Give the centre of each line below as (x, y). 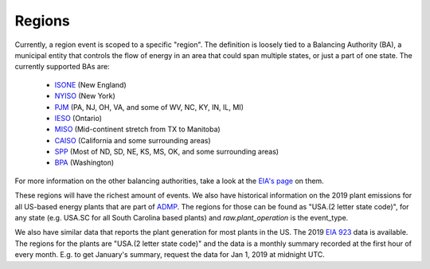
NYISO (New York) (85, 96)
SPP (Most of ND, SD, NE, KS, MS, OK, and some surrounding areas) (166, 152)
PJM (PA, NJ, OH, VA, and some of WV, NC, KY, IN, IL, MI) (149, 107)
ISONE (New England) (90, 84)
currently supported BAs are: (63, 67)
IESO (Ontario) (78, 118)
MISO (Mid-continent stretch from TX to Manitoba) (137, 129)
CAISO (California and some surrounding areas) (133, 140)
